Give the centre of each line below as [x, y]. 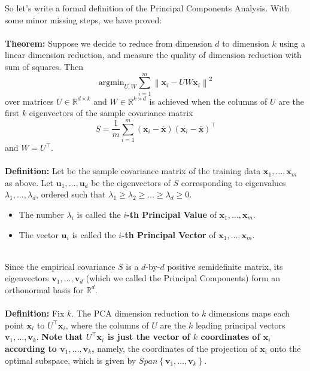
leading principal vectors [240, 325]
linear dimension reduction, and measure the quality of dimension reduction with [153, 55]
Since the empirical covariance [60, 266]
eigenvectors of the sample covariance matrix [111, 113]
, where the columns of [107, 325]
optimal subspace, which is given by [71, 360]
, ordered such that [71, 194]
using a [292, 43]
